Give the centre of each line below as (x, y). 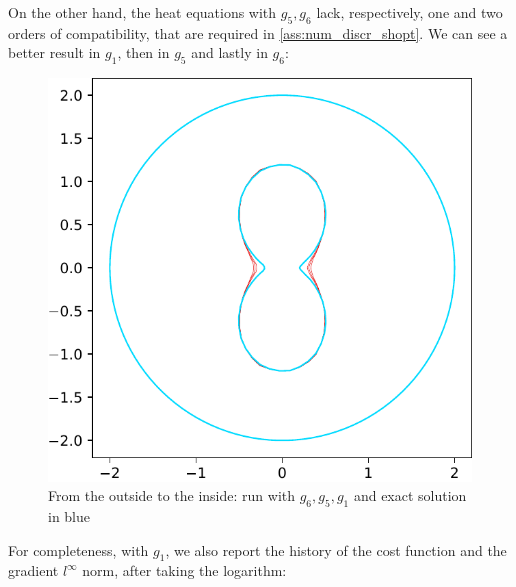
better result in (54, 52)
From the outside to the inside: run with (172, 495)
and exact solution (410, 495)
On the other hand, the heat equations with (142, 12)
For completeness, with (78, 549)
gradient (33, 570)
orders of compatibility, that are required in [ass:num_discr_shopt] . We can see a (258, 32)
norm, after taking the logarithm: (184, 570)
